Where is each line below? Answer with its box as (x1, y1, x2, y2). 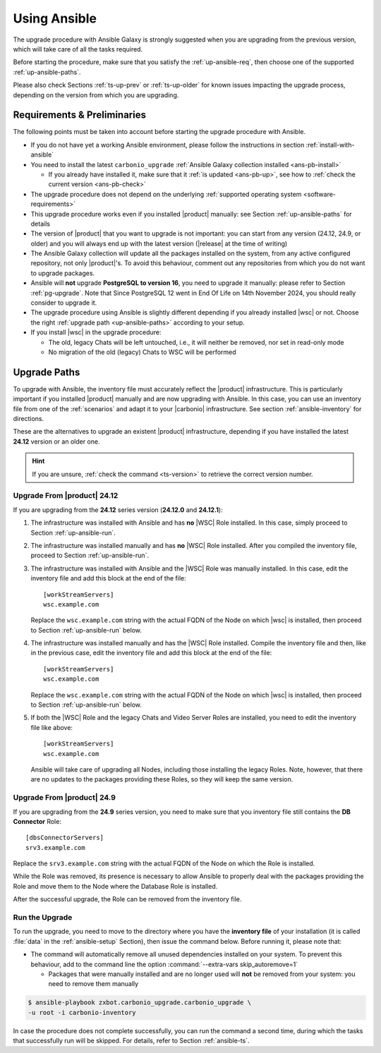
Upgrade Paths (13, 366, 80, 378)
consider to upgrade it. (30, 298, 97, 307)
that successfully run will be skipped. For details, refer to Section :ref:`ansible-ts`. (13, 1037, 250, 1045)
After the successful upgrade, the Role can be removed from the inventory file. (13, 895, 242, 903)
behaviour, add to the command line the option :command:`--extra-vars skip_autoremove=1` (30, 960, 298, 968)
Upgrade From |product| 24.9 (13, 793, 116, 803)
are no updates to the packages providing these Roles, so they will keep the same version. (30, 775, 294, 784)
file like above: (30, 723, 73, 731)
